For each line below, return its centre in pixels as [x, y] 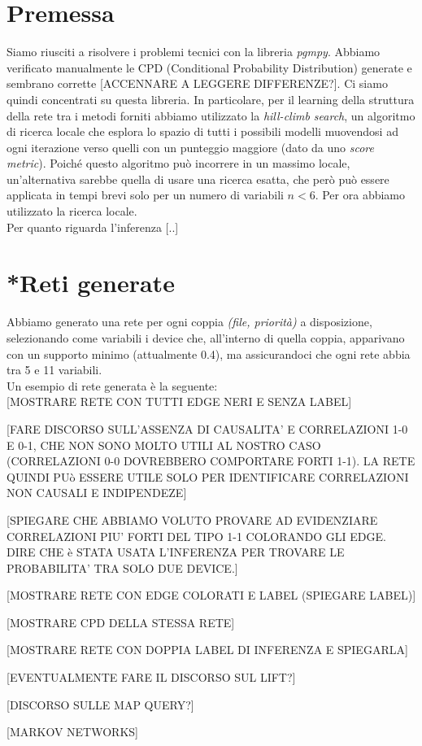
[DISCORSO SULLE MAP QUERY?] [100, 704]
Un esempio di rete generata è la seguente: [112, 385]
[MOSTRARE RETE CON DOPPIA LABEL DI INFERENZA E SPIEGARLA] [207, 650]
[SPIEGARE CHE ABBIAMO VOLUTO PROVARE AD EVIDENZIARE [192, 519]
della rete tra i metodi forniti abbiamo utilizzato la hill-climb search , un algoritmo [211, 115]
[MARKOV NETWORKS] [72, 732]
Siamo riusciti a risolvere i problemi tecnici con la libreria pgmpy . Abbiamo [194, 52]
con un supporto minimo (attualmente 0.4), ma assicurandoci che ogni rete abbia [209, 353]
